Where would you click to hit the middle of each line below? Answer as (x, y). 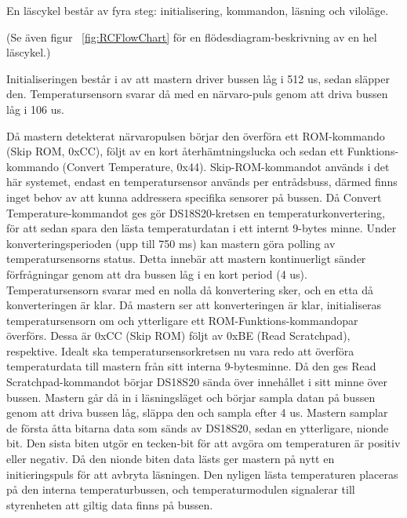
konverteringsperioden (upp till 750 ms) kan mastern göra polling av (171, 243)
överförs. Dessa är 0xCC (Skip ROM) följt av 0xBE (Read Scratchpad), (178, 336)
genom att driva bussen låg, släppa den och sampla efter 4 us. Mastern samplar (197, 412)
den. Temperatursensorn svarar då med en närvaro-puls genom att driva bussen (197, 94)
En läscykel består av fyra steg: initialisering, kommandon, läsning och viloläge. (198, 10)
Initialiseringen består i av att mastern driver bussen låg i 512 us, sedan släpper (198, 78)
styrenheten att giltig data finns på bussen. (110, 504)
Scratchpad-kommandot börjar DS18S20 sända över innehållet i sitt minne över (197, 382)
